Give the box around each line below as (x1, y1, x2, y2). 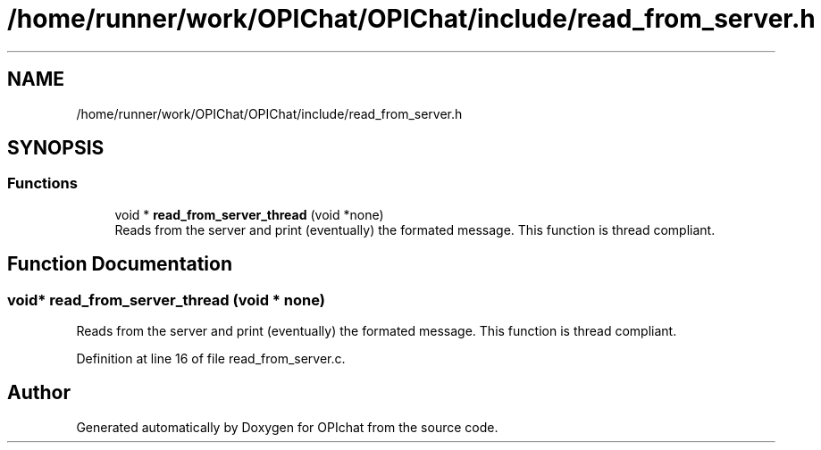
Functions (7, 174, 78, 193)
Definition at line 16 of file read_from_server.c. (76, 351, 346, 367)
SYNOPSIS (7, 137, 105, 160)
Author (7, 381, 71, 404)
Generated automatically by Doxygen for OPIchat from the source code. (76, 419, 498, 435)
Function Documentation (7, 253, 232, 276)
